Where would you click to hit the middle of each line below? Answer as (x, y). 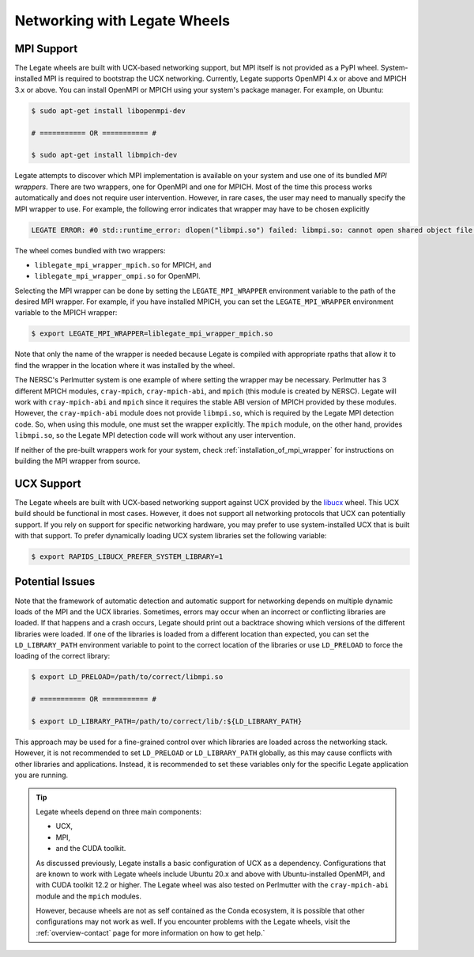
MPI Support (46, 49)
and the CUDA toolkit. (91, 849)
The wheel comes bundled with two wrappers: (90, 250)
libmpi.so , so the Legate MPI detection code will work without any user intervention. (155, 435)
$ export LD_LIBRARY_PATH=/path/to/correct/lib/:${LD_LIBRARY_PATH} (167, 722)
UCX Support (48, 483)
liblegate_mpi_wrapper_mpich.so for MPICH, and (123, 264)
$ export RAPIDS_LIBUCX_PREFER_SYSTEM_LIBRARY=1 (127, 557)
